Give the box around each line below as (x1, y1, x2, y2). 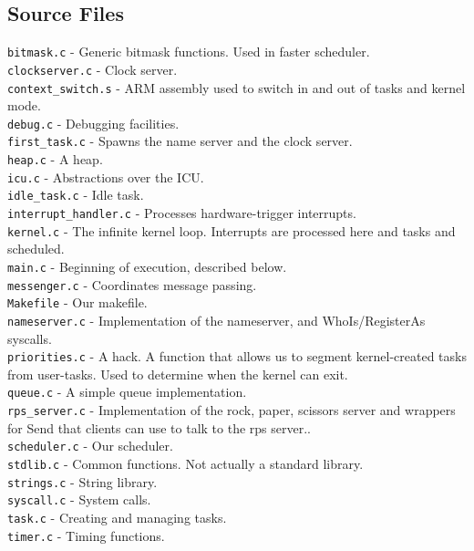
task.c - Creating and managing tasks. (7, 507, 227, 526)
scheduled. (7, 239, 65, 258)
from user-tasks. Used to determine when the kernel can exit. (7, 364, 348, 383)
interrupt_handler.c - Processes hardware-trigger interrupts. (7, 203, 356, 223)
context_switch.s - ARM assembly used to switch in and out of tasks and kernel (7, 78, 466, 97)
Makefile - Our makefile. (7, 293, 148, 312)
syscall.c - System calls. (7, 490, 151, 509)
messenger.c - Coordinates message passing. (7, 275, 257, 294)
